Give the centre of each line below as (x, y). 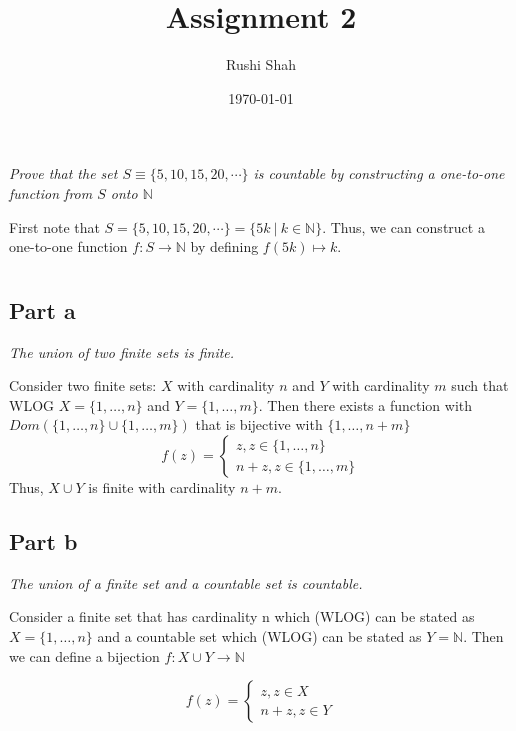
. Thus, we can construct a (403, 226)
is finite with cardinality (162, 487)
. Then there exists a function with (365, 404)
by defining (224, 246)
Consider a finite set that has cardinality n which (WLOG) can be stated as (242, 616)
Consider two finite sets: (83, 385)
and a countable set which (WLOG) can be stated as (259, 636)
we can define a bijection (84, 655)
